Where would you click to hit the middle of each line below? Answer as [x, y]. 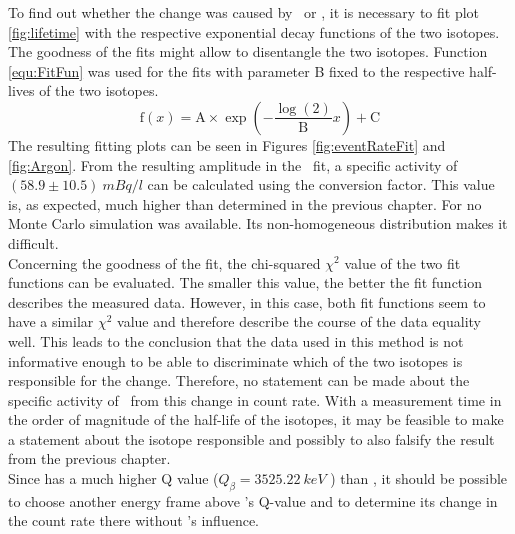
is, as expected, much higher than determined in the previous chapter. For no [245, 203]
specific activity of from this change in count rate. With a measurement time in [255, 399]
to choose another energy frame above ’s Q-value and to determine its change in [253, 500]
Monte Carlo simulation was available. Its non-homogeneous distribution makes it [258, 223]
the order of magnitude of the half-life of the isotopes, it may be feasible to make [256, 419]
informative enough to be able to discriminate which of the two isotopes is [235, 360]
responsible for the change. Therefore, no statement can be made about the [239, 380]
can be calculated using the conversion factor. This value [321, 184]
